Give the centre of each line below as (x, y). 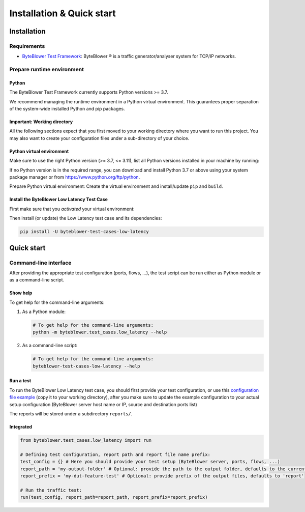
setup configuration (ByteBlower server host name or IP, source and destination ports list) (103, 404)
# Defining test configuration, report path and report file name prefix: (115, 454)
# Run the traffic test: (51, 490)
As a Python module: (44, 312)
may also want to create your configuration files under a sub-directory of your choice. (99, 138)
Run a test (20, 381)
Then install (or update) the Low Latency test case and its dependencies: (86, 218)
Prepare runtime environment (47, 70)
